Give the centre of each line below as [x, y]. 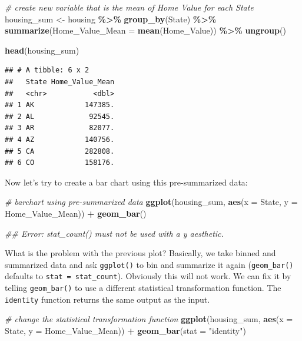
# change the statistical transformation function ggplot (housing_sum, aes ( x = [149, 319]
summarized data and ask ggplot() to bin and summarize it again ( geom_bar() [149, 264]
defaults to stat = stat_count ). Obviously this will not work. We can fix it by [148, 276]
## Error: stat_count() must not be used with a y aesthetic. [114, 233]
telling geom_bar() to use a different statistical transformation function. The [143, 287]
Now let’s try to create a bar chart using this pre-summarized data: [126, 182]
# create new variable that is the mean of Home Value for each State [129, 7]
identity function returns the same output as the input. [107, 299]
